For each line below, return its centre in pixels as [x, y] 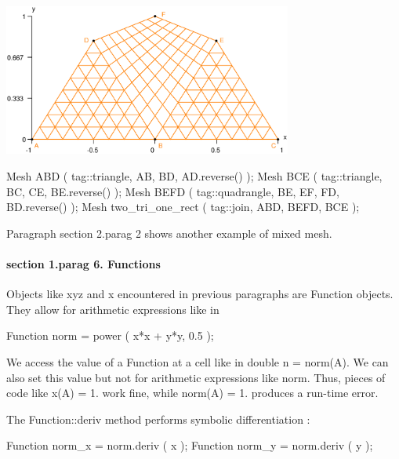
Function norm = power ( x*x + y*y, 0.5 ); [110, 335]
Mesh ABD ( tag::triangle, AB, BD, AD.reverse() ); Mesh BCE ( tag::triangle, [194, 176]
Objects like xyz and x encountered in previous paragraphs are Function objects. [200, 294]
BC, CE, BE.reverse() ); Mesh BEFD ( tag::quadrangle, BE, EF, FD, [173, 191]
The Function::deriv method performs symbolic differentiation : [158, 419]
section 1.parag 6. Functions [83, 264]
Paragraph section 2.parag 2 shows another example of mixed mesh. [169, 233]
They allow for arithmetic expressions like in [113, 309]
